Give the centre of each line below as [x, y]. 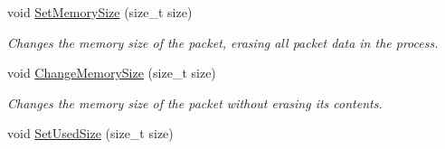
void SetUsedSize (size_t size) [90, 133]
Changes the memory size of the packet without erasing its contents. [195, 102]
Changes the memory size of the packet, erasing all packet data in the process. [223, 42]
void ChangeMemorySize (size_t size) [112, 73]
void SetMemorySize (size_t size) [100, 12]
